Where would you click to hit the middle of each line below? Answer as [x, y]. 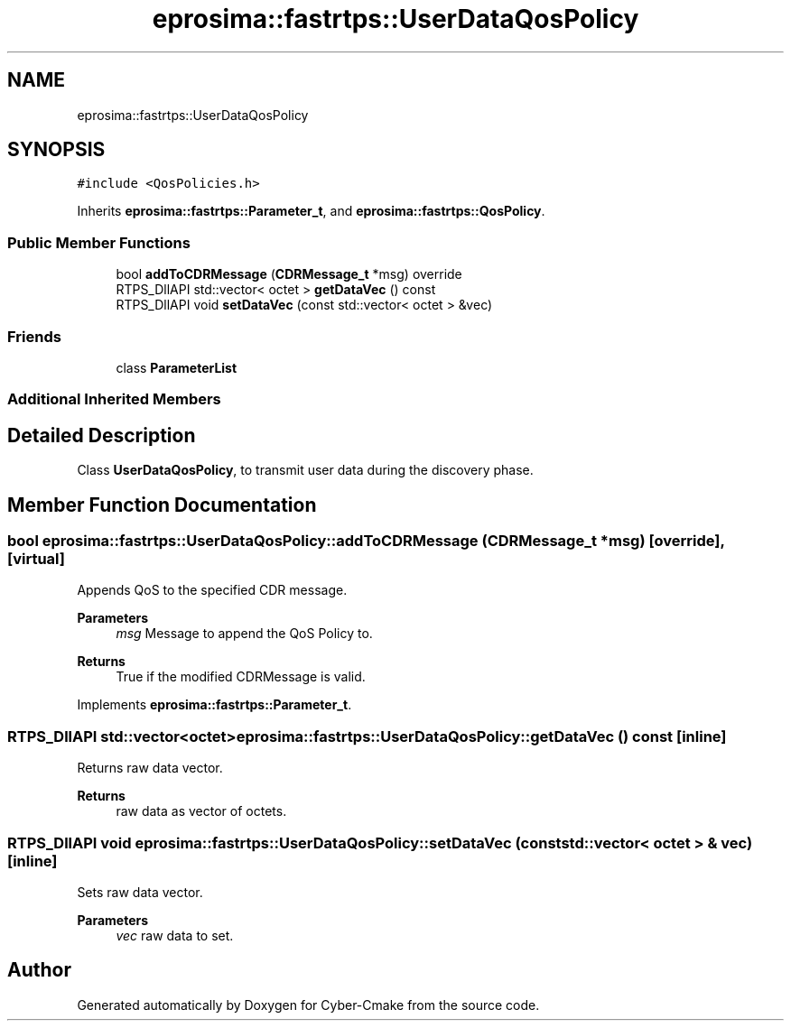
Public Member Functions [99, 242]
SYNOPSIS [56, 150]
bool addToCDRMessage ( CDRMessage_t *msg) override [289, 274]
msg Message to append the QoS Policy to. [244, 634]
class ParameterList [177, 367]
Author [39, 970]
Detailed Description [102, 435]
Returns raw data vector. [150, 768]
